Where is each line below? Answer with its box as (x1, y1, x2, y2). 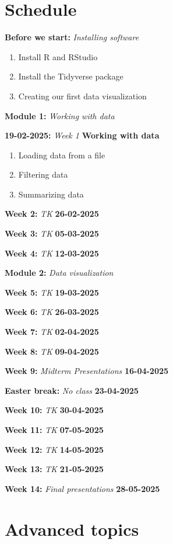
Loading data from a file (18, 148, 105, 161)
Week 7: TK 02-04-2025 (5, 325, 99, 338)
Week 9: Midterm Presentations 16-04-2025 (5, 365, 169, 377)
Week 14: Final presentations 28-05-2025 (5, 482, 160, 494)
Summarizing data (18, 188, 84, 200)
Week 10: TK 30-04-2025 (5, 404, 104, 416)
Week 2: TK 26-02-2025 (5, 207, 99, 220)
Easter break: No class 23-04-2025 (5, 384, 139, 396)
